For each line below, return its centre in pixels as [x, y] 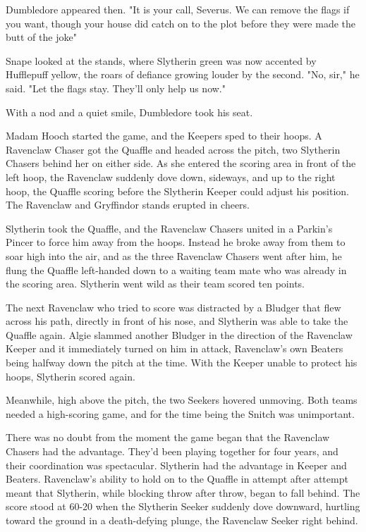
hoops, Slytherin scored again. [71, 376]
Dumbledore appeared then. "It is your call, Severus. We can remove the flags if [178, 9]
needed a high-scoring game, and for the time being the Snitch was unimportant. [180, 413]
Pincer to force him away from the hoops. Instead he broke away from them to [176, 242]
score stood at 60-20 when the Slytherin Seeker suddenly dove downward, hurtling [183, 506]
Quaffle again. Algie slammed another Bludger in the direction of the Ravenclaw [179, 334]
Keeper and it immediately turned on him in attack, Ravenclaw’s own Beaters [175, 348]
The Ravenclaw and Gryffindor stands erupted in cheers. [128, 205]
